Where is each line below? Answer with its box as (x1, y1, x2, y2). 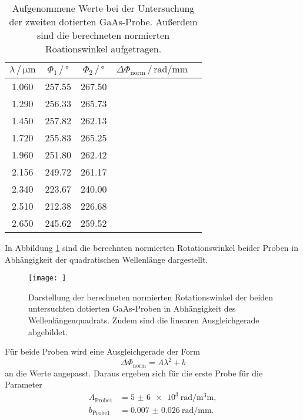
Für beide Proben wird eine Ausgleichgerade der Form (5, 345, 200, 358)
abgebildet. (28, 325, 68, 338)
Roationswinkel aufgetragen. (45, 42, 162, 55)
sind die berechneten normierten (36, 28, 170, 42)
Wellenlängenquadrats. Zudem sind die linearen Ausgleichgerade (28, 314, 259, 326)
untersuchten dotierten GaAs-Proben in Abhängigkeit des (28, 302, 236, 315)
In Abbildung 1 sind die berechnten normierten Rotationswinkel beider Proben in (5, 242, 298, 253)
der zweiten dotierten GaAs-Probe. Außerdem (9, 15, 198, 28)
